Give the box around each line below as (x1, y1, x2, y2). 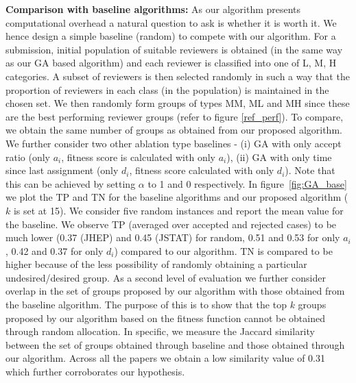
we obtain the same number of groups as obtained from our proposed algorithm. (5, 123, 342, 137)
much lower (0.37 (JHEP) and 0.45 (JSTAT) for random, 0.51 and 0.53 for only (5, 230, 340, 245)
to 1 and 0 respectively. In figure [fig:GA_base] (147, 176, 347, 190)
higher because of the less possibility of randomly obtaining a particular (5, 257, 307, 271)
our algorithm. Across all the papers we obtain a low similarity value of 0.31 (5, 351, 325, 365)
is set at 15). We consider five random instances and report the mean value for (13, 203, 344, 217)
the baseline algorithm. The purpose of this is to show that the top (5, 297, 287, 312)
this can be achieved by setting (5, 176, 136, 190)
